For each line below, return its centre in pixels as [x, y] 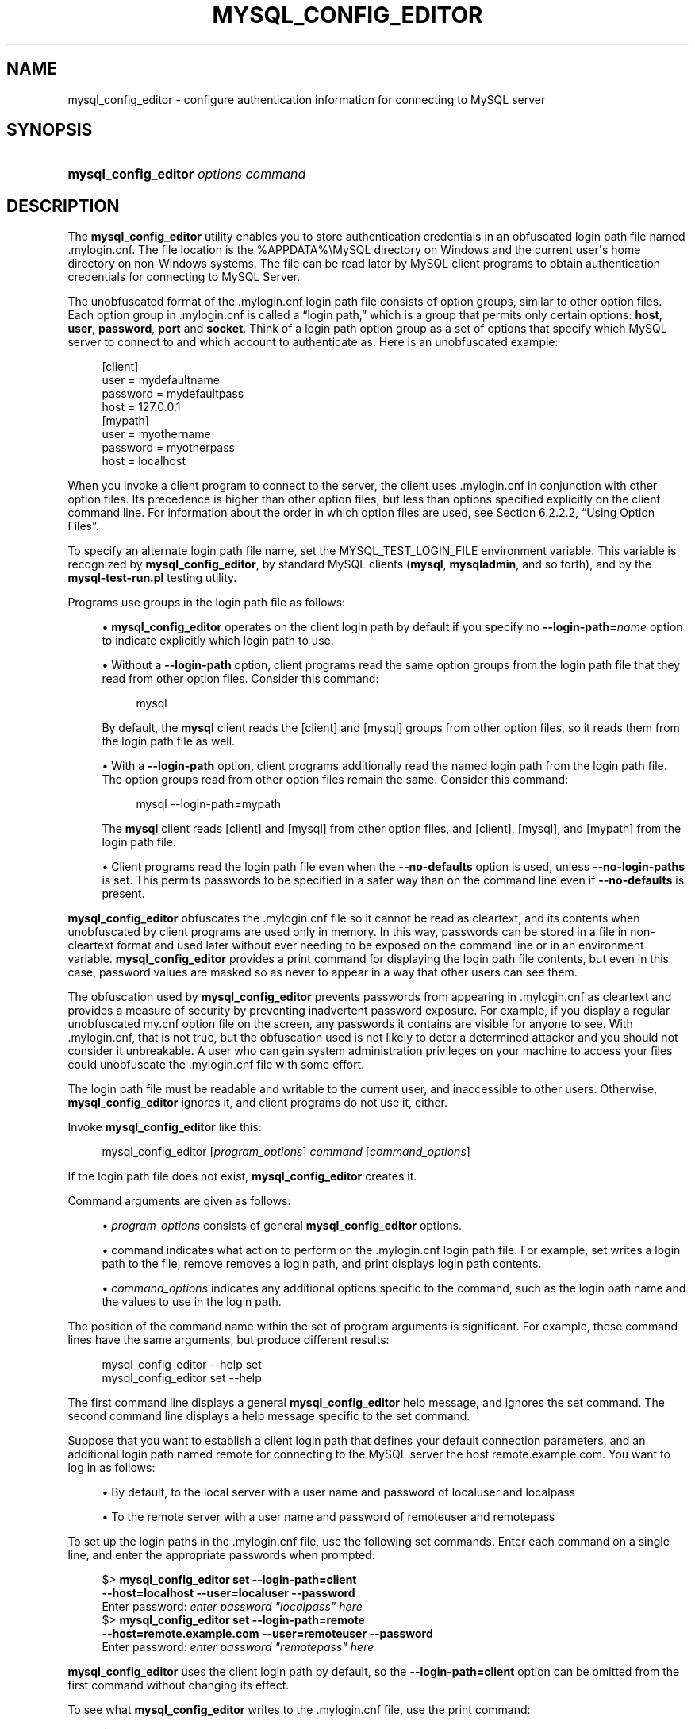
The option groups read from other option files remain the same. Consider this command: [335, 780]
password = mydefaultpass [173, 394]
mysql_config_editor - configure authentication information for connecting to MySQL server [307, 99]
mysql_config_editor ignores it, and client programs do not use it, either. [258, 1103]
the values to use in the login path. [192, 1302]
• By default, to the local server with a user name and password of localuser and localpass [339, 1492]
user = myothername [156, 434]
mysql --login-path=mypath [209, 804]
